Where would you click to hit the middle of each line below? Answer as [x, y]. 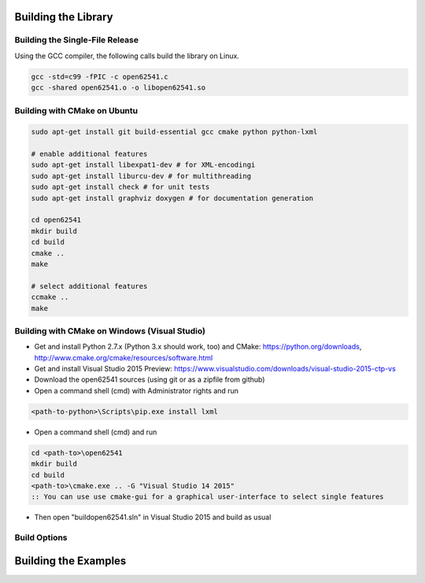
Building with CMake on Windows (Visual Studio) [110, 330]
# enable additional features [89, 154]
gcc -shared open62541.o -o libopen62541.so [118, 88]
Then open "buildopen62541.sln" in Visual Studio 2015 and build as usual [153, 517]
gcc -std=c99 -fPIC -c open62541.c [100, 76]
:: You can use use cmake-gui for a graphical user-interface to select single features [208, 497]
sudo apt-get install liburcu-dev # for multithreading [141, 176]
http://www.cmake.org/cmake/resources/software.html [124, 357]
